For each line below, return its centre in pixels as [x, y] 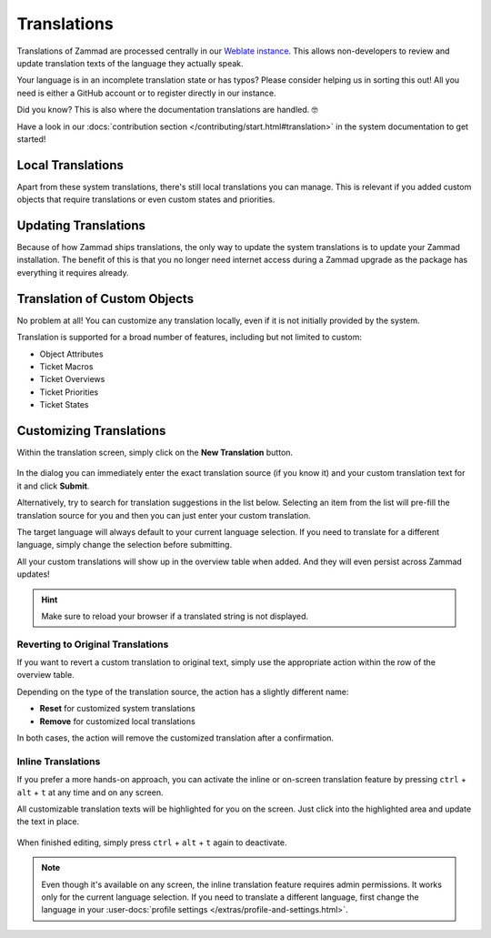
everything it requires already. [73, 272]
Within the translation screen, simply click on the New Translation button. [155, 453]
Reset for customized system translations [117, 709]
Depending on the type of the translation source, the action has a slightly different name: [183, 691]
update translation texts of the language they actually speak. [130, 63]
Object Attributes [71, 354]
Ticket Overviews [72, 379]
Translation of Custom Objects [105, 299]
